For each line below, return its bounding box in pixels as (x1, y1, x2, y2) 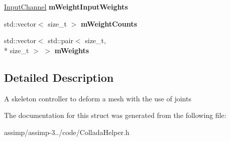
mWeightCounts (81, 18, 137, 29)
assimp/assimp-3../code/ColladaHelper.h (4, 126, 130, 137)
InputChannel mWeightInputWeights (4, 2, 128, 12)
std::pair (48, 35, 73, 46)
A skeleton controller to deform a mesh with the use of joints (4, 93, 191, 103)
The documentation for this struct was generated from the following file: (4, 110, 226, 120)
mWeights (54, 45, 89, 55)
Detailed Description (4, 69, 114, 85)
